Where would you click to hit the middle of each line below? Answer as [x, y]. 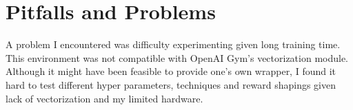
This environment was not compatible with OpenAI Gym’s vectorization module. [177, 57]
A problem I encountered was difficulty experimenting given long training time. [173, 44]
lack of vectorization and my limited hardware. [104, 98]
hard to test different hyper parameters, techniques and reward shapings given [171, 84]
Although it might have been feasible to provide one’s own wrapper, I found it [171, 71]
